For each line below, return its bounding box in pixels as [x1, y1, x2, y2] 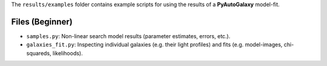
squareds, [26, 49, 51, 57]
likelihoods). [52, 49, 83, 57]
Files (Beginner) [11, 16, 73, 27]
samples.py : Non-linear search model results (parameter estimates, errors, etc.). [26, 32, 231, 39]
